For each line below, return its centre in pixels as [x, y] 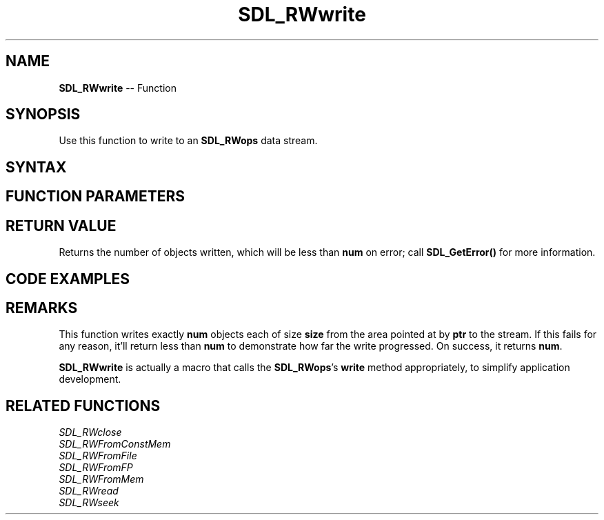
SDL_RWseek [89, 503]
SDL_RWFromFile [98, 456]
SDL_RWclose [90, 432]
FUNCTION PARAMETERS [95, 197]
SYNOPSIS [43, 114]
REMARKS [42, 308]
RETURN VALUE [61, 226]
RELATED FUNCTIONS [83, 406]
